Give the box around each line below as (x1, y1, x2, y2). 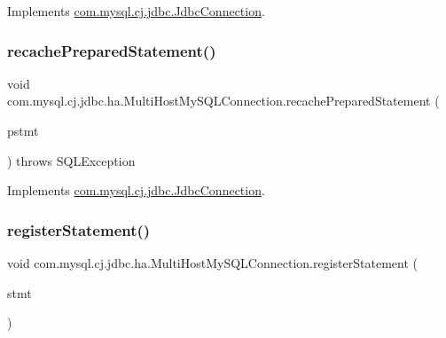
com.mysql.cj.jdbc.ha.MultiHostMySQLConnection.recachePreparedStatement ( (7, 91, 440, 110)
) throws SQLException (7, 151, 136, 169)
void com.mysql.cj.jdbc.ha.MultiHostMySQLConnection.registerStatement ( (7, 254, 418, 271)
